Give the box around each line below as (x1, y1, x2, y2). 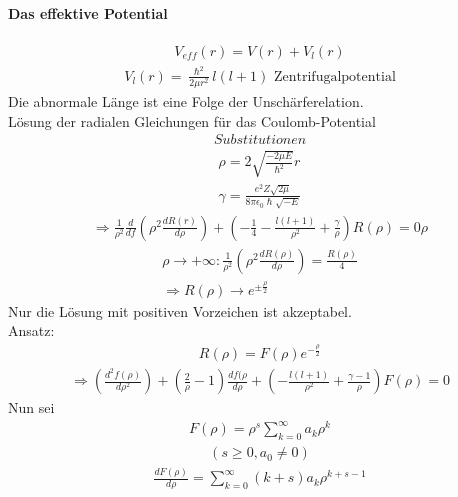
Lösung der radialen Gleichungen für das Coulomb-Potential (8, 110, 376, 131)
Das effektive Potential (8, 2, 168, 23)
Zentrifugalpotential (273, 69, 396, 84)
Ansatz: (8, 320, 55, 341)
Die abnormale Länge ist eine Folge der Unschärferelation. (8, 91, 364, 112)
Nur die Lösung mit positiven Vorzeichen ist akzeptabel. (8, 300, 352, 321)
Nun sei (8, 397, 55, 418)
